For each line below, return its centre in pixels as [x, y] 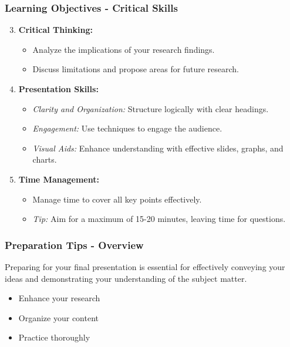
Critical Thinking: [56, 30]
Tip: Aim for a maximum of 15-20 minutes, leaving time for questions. [159, 219]
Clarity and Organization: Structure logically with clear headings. [151, 108]
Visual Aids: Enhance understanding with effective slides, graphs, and [158, 148]
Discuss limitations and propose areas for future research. [136, 69]
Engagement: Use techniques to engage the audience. [127, 128]
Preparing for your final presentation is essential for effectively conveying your [145, 266]
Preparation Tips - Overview [74, 245]
